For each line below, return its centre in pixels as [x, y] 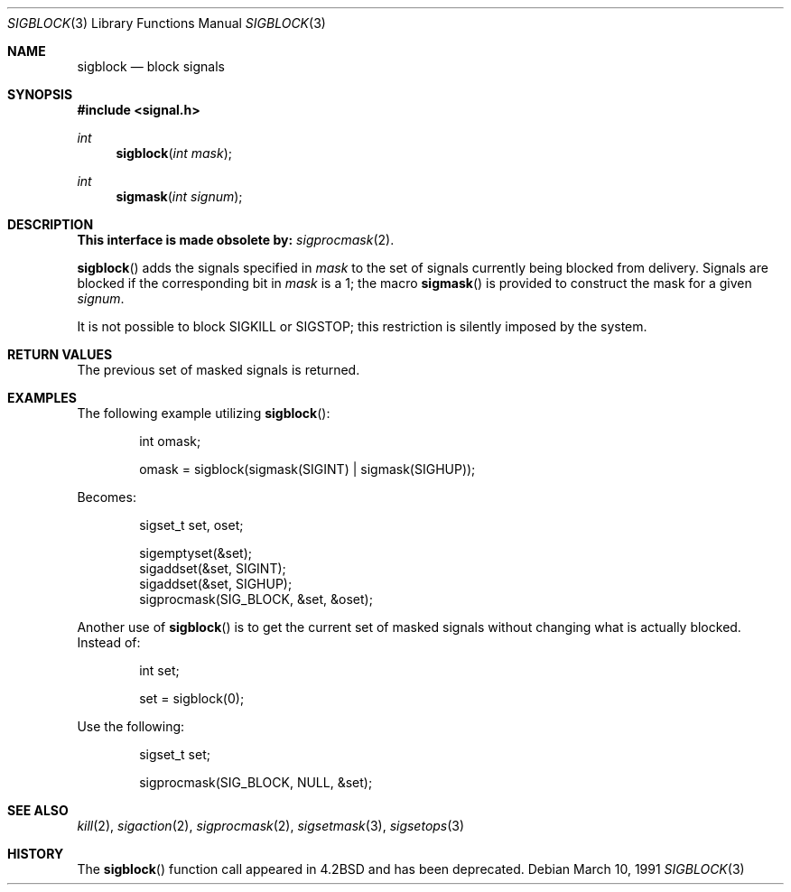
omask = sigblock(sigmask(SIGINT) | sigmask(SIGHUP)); [307, 469]
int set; [159, 670]
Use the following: [131, 726]
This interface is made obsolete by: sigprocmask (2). [236, 240]
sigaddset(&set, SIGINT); [213, 568]
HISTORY [36, 854]
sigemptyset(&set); [195, 553]
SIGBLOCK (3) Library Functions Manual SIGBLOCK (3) [167, 23]
